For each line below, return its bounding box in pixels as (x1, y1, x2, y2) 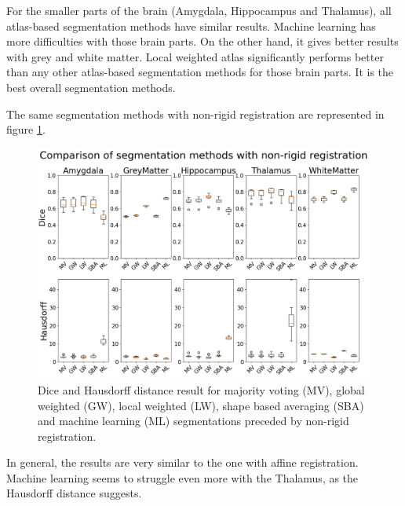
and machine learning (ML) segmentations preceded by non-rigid (38, 412, 349, 429)
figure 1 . (6, 121, 46, 137)
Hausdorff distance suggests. (6, 485, 142, 501)
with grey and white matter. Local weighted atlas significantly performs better (6, 48, 384, 64)
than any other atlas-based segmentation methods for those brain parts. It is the (6, 64, 394, 80)
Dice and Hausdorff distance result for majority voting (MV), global (38, 381, 365, 398)
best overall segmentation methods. (6, 79, 176, 95)
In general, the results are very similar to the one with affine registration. (6, 454, 359, 471)
